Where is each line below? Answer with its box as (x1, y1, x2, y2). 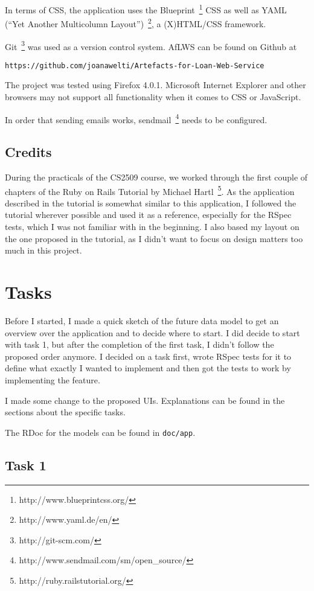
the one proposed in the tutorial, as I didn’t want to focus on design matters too (5, 232, 303, 244)
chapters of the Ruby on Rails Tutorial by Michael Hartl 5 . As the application (5, 183, 295, 197)
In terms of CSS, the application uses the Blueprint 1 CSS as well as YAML (5, 2, 287, 16)
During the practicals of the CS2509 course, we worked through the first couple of (5, 171, 308, 184)
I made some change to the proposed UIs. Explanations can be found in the (5, 394, 285, 406)
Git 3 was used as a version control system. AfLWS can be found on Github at (5, 38, 297, 53)
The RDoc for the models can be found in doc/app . (5, 426, 196, 438)
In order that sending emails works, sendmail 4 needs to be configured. (5, 111, 268, 126)
